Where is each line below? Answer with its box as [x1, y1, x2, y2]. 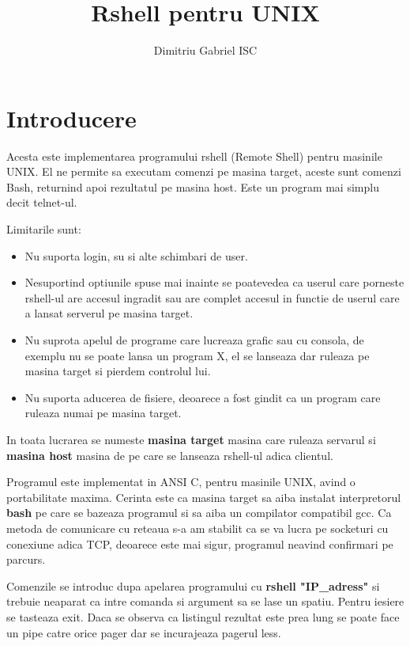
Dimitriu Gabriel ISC [153, 42, 258, 59]
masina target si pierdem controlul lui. [24, 363, 211, 379]
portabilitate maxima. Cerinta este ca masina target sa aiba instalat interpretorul [6, 488, 401, 505]
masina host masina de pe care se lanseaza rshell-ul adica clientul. [6, 446, 333, 463]
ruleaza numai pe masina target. [24, 405, 182, 421]
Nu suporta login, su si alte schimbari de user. [24, 247, 248, 264]
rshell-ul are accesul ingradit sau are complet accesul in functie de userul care [24, 289, 400, 306]
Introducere [6, 101, 137, 134]
